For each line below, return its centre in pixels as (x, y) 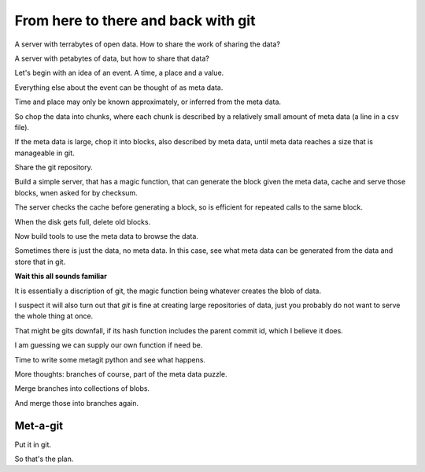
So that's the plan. (44, 459)
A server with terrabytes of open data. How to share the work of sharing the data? (148, 44)
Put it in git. (33, 444)
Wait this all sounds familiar (61, 277)
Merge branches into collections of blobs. (82, 388)
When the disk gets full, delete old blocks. (83, 221)
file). (22, 127)
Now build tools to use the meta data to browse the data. (106, 236)
